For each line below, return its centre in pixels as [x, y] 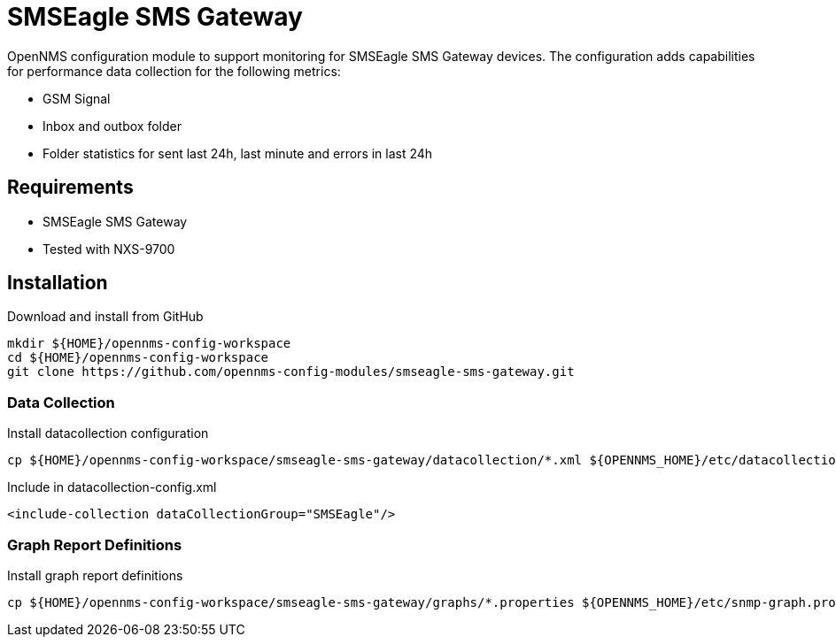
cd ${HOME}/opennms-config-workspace [138, 358]
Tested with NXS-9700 [109, 249]
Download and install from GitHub [105, 317]
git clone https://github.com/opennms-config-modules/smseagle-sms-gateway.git [291, 372]
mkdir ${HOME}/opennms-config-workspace [149, 344]
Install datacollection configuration [108, 433]
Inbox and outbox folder [112, 126]
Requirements [70, 188]
